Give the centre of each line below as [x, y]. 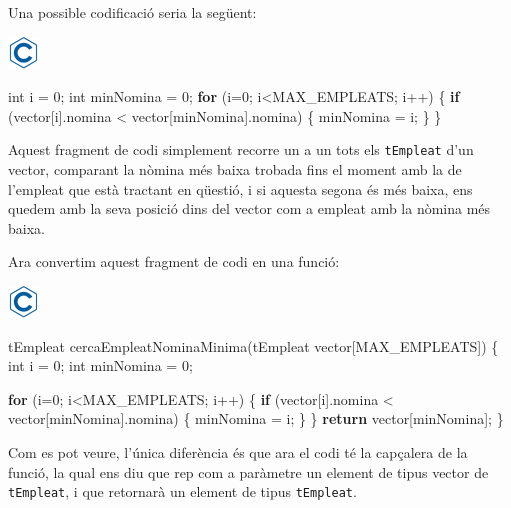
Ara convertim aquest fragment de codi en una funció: [174, 261]
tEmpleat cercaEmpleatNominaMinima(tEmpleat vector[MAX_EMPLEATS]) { [253, 345]
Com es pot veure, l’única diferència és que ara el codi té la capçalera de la [238, 451]
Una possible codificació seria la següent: [132, 12]
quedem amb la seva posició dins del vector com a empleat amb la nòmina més [249, 208]
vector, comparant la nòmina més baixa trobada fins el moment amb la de [235, 169]
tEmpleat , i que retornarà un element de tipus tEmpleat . [182, 491]
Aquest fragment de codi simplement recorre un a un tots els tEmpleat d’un [241, 149]
